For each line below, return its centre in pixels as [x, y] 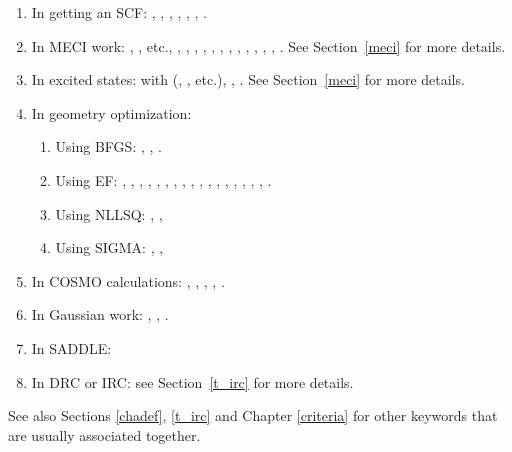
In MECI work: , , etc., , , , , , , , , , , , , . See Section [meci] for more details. [268, 45]
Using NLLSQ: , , [109, 213]
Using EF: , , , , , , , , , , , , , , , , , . [163, 179]
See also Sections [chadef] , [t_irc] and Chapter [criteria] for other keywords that [253, 415]
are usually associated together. [104, 434]
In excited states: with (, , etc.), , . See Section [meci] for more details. [248, 79]
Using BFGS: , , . [108, 146]
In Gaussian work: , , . [100, 314]
